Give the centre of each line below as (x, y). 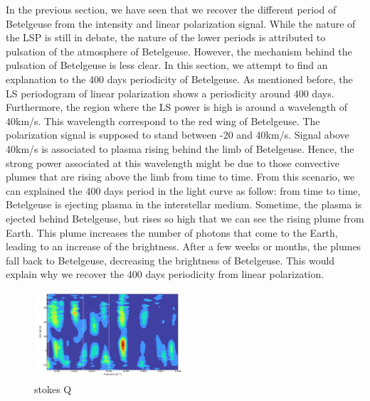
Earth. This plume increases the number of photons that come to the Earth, (172, 232)
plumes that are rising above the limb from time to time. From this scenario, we (180, 177)
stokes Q (53, 389)
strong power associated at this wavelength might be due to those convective (173, 162)
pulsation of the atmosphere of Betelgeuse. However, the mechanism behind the (179, 51)
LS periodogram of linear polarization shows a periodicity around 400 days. (170, 93)
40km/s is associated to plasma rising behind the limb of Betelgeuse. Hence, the (180, 148)
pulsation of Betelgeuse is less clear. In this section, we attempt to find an (167, 65)
